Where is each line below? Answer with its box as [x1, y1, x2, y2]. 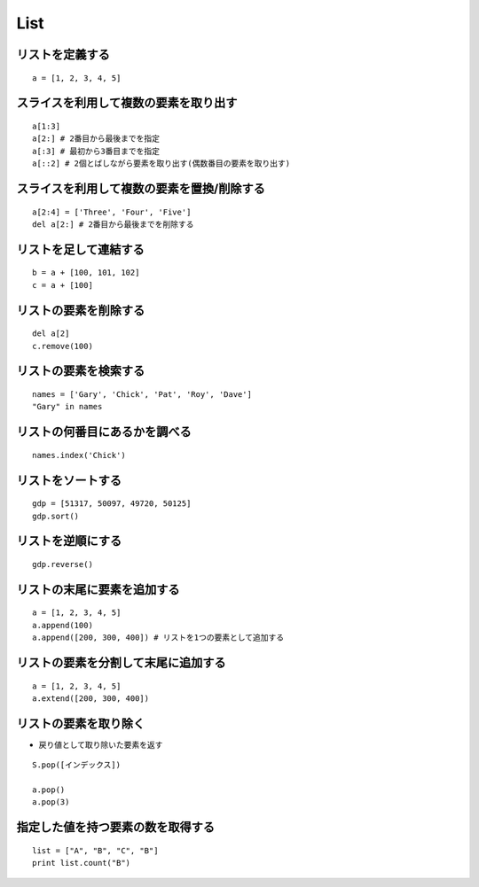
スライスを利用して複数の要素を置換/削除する [16, 181, 265, 196]
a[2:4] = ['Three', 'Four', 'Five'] [32, 206, 192, 217]
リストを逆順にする [16, 533, 122, 549]
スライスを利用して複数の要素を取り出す [16, 96, 238, 111]
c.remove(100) [32, 341, 93, 351]
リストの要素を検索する [16, 363, 145, 378]
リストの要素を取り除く [16, 716, 145, 731]
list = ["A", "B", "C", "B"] [32, 845, 159, 855]
